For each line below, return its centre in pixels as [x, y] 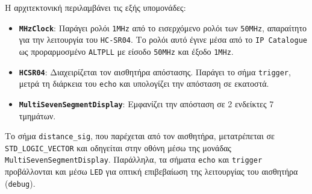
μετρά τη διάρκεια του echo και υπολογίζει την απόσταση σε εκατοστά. [144, 83]
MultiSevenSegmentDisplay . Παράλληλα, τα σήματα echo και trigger [134, 159]
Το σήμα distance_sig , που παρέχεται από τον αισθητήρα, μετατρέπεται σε [140, 136]
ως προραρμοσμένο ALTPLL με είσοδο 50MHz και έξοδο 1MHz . [126, 51]
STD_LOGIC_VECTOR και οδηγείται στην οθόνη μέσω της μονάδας [118, 147]
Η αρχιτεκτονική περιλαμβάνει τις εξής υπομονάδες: [95, 7]
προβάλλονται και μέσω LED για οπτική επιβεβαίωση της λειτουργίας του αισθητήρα [151, 171]
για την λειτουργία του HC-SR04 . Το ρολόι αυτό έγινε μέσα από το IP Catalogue [163, 39]
